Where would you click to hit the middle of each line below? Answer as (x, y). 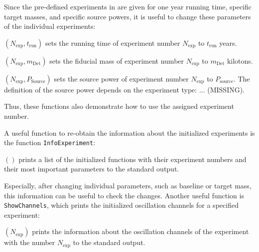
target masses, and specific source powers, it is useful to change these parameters (128, 16)
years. (228, 42)
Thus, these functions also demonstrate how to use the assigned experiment (119, 106)
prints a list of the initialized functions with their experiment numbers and (132, 159)
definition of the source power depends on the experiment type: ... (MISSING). (125, 89)
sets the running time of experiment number (113, 42)
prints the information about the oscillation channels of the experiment (140, 231)
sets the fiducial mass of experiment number (117, 60)
